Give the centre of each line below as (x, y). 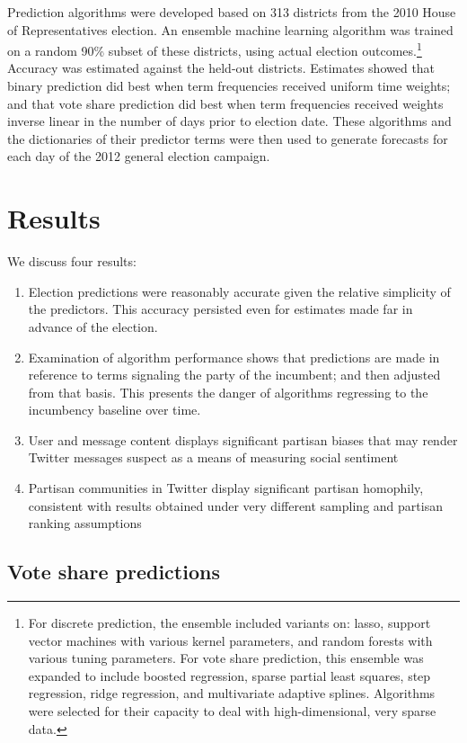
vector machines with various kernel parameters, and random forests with (230, 640)
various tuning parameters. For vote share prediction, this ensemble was (226, 658)
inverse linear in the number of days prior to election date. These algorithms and (229, 121)
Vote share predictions (114, 572)
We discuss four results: (72, 261)
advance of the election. (93, 326)
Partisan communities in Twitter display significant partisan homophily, (226, 488)
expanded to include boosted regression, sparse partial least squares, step (229, 675)
